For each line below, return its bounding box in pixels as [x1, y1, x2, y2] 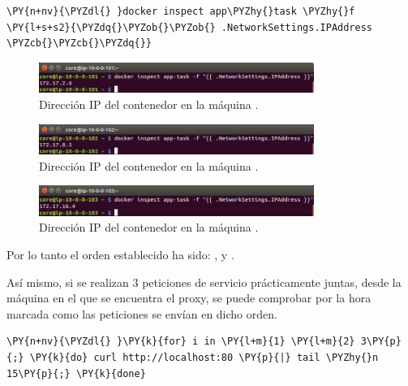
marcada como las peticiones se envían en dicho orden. [6, 305, 277, 322]
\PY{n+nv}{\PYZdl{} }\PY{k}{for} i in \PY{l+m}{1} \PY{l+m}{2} [6, 336, 355, 348]
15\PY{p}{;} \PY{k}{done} [6, 367, 146, 379]
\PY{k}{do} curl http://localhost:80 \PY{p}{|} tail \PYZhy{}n [29, 352, 379, 364]
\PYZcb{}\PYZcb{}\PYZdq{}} [6, 37, 152, 50]
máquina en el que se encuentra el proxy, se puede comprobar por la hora [6, 289, 371, 306]
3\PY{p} [360, 336, 402, 348]
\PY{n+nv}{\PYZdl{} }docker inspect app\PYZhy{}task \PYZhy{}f [6, 6, 355, 17]
